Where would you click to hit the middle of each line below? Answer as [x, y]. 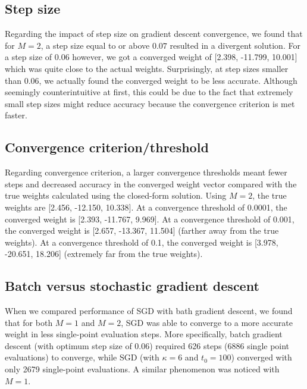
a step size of [29, 57]
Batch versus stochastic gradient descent [132, 286]
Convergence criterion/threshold [107, 147]
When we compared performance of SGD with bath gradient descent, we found [149, 311]
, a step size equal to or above [95, 45]
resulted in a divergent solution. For [235, 45]
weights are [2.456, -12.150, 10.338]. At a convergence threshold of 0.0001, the [146, 207]
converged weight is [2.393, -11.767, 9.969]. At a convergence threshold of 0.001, [150, 219]
